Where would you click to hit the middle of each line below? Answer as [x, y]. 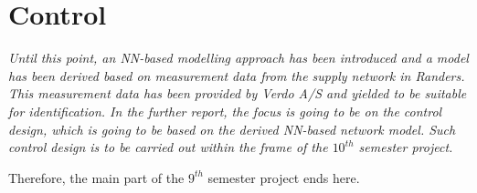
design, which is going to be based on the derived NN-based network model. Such [232, 129]
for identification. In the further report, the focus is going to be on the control [225, 111]
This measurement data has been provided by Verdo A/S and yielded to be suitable [238, 93]
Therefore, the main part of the [96, 177]
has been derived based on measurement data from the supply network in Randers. [237, 75]
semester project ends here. [284, 177]
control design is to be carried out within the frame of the [168, 147]
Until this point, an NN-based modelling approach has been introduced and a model [238, 58]
